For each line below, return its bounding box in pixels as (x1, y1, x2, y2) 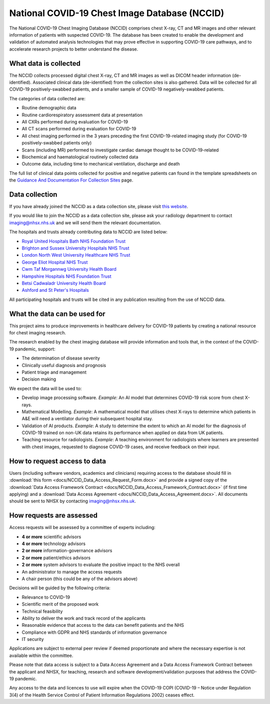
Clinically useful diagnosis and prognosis (21, 362, 106, 368)
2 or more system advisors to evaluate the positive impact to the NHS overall (21, 562, 180, 568)
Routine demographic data (21, 105, 77, 111)
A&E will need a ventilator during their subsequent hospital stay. (21, 416, 153, 422)
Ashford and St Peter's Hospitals (21, 287, 89, 293)
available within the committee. (9, 652, 73, 658)
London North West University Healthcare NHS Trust (21, 252, 130, 258)
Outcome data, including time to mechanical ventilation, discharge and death (21, 161, 180, 167)
